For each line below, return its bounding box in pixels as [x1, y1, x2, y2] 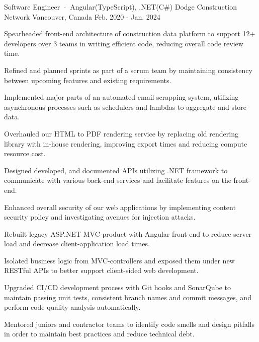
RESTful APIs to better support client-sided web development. [4, 265, 199, 276]
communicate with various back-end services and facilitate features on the [4, 175, 231, 185]
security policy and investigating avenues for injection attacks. [4, 212, 196, 222]
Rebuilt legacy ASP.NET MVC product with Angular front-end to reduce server [4, 228, 252, 239]
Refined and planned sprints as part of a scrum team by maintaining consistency [4, 64, 252, 75]
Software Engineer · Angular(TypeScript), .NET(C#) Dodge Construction [4, 2, 237, 12]
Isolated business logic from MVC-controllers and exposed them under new [4, 255, 235, 265]
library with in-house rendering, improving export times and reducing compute [4, 138, 247, 149]
